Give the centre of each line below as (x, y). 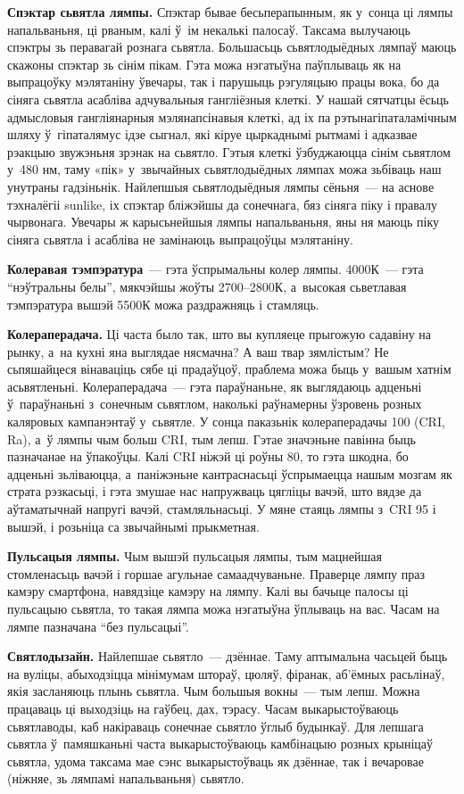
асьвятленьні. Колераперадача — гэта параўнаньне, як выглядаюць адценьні (215, 386)
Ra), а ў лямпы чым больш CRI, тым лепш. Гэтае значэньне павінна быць (211, 438)
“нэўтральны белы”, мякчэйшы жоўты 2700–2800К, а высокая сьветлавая (207, 286)
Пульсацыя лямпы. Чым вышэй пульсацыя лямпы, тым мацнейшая (195, 556)
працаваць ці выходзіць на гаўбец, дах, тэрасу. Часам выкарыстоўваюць (203, 708)
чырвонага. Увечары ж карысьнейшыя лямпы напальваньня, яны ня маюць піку (223, 222)
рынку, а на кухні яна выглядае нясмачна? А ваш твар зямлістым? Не (198, 351)
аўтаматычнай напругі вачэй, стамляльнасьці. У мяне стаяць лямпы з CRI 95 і (222, 509)
